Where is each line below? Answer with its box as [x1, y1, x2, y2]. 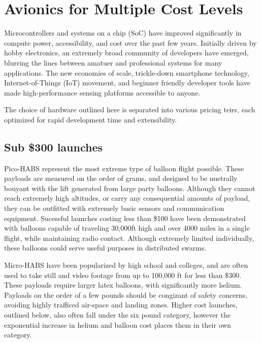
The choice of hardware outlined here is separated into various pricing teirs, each [4, 104, 255, 115]
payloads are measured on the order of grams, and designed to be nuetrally [4, 173, 238, 183]
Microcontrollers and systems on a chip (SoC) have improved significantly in [4, 27, 242, 38]
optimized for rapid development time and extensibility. [4, 114, 177, 124]
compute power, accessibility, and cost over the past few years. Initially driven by [4, 37, 257, 48]
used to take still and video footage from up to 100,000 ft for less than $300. [4, 269, 242, 280]
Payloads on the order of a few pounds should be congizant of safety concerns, [4, 289, 248, 300]
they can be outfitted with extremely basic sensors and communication [4, 203, 224, 213]
